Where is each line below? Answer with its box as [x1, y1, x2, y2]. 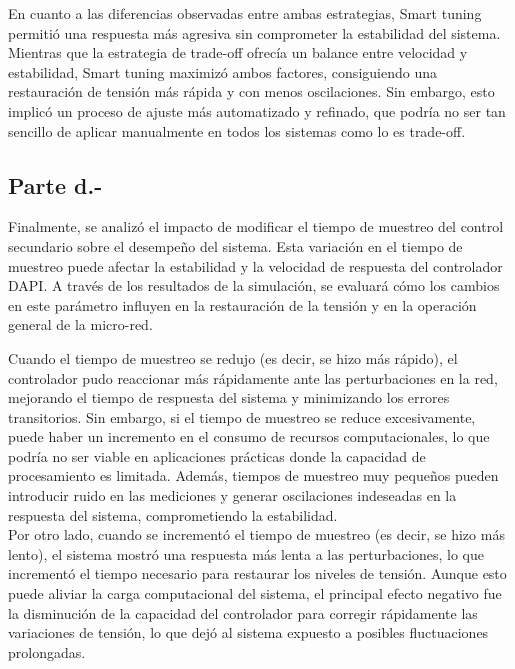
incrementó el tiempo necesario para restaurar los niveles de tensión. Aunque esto [8, 563, 507, 584]
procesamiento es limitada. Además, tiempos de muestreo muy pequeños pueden [8, 465, 499, 486]
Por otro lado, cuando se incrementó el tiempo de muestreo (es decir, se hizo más [8, 524, 505, 545]
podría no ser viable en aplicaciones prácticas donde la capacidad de [8, 445, 426, 466]
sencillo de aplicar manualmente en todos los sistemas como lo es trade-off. [8, 120, 466, 141]
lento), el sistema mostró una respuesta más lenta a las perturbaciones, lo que [8, 543, 484, 564]
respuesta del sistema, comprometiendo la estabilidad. [8, 504, 338, 525]
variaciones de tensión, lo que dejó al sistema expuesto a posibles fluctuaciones [8, 622, 489, 643]
